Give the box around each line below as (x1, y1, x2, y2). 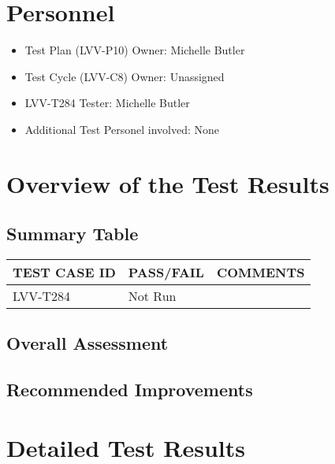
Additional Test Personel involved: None (24, 121, 219, 137)
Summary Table (6, 221, 139, 246)
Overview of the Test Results (6, 167, 329, 199)
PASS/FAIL (128, 263, 204, 282)
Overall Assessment (6, 331, 169, 355)
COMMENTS (216, 263, 305, 282)
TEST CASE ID (13, 263, 116, 282)
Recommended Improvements (6, 377, 253, 402)
